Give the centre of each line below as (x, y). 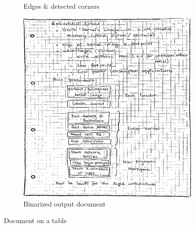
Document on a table (35, 220)
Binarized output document (65, 204)
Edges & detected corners (61, 6)
